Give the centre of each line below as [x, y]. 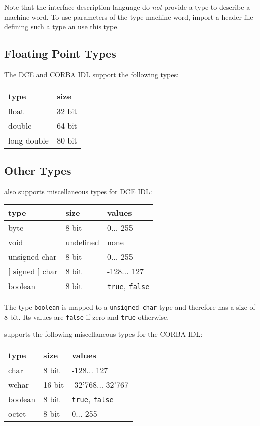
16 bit [54, 385]
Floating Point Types [60, 53]
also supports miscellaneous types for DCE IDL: [78, 191]
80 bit [67, 140]
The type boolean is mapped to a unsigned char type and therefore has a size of [130, 307]
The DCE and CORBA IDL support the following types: [91, 74]
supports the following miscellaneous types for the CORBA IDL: [103, 333]
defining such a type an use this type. [62, 26]
